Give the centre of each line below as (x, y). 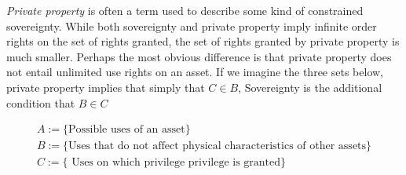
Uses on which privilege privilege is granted (176, 163)
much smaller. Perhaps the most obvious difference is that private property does (199, 56)
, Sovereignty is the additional (310, 87)
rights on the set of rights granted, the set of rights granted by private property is (203, 41)
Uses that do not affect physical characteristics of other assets (218, 146)
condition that (41, 102)
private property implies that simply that (106, 87)
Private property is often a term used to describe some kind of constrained (185, 10)
